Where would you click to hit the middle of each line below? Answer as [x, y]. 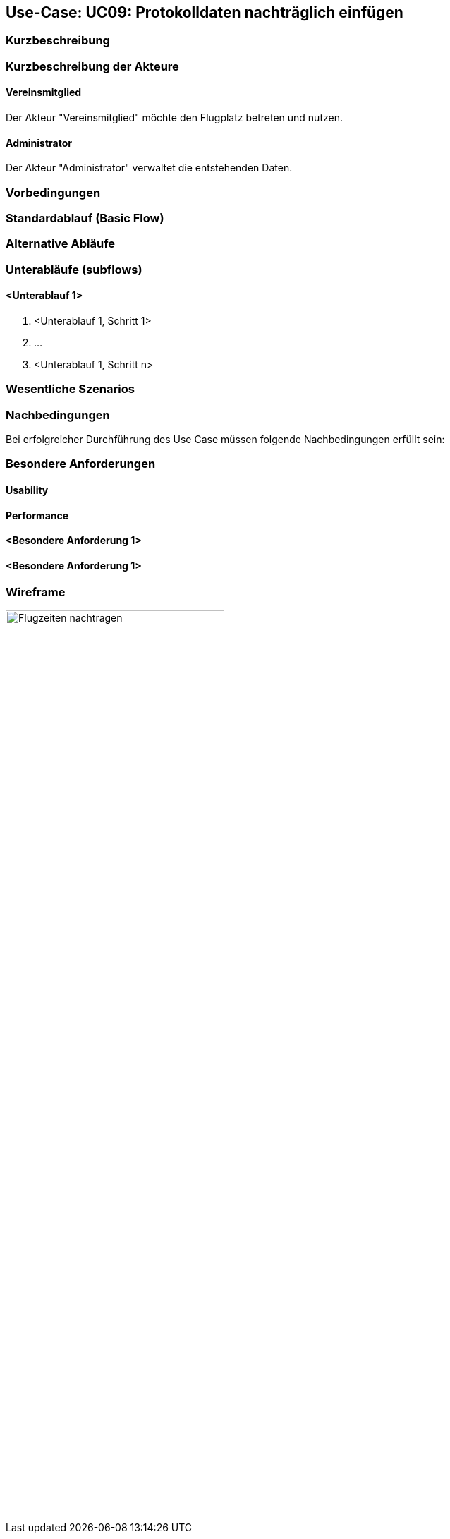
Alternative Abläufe [61, 244]
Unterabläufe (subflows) [74, 269]
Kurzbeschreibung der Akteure [92, 66]
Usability [27, 490]
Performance [37, 515]
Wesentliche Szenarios [70, 389]
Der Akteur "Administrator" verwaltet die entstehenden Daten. [149, 168]
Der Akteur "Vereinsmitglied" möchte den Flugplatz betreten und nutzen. [174, 118]
